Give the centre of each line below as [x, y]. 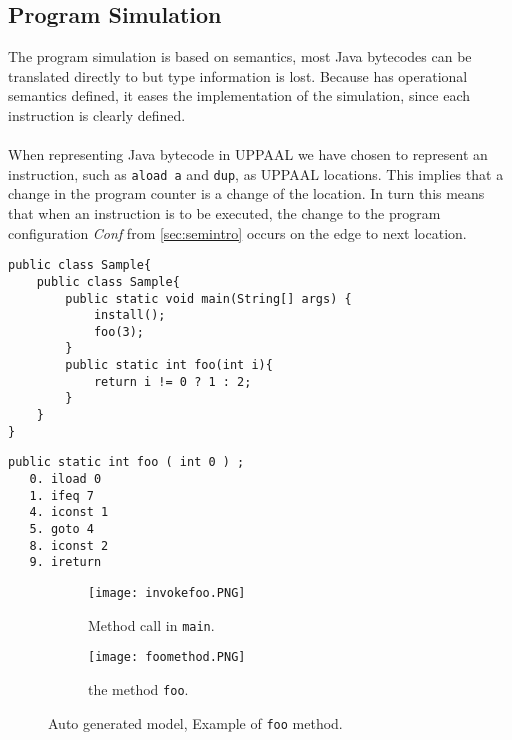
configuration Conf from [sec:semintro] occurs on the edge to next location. [237, 232]
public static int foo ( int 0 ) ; [126, 462]
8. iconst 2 [69, 545]
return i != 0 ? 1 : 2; [172, 381]
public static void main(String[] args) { [208, 298]
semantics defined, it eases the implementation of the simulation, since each [239, 95]
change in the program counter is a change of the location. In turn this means [246, 193]
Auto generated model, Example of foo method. [195, 722]
